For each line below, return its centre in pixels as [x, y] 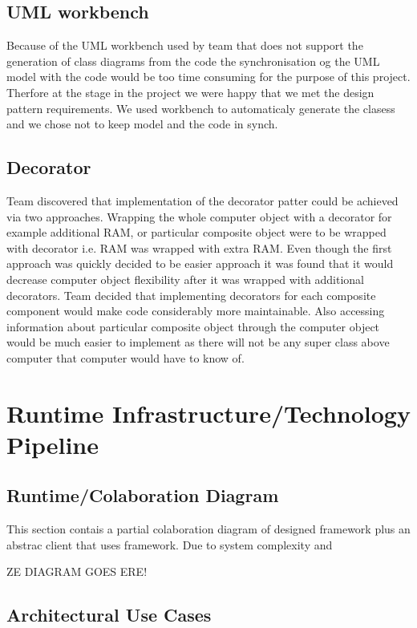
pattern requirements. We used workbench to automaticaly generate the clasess [201, 108]
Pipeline [53, 444]
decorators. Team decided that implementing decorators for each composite [191, 295]
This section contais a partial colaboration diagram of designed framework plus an [208, 529]
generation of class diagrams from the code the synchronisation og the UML [193, 61]
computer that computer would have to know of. [126, 357]
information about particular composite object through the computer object [193, 326]
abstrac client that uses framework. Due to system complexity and [170, 544]
